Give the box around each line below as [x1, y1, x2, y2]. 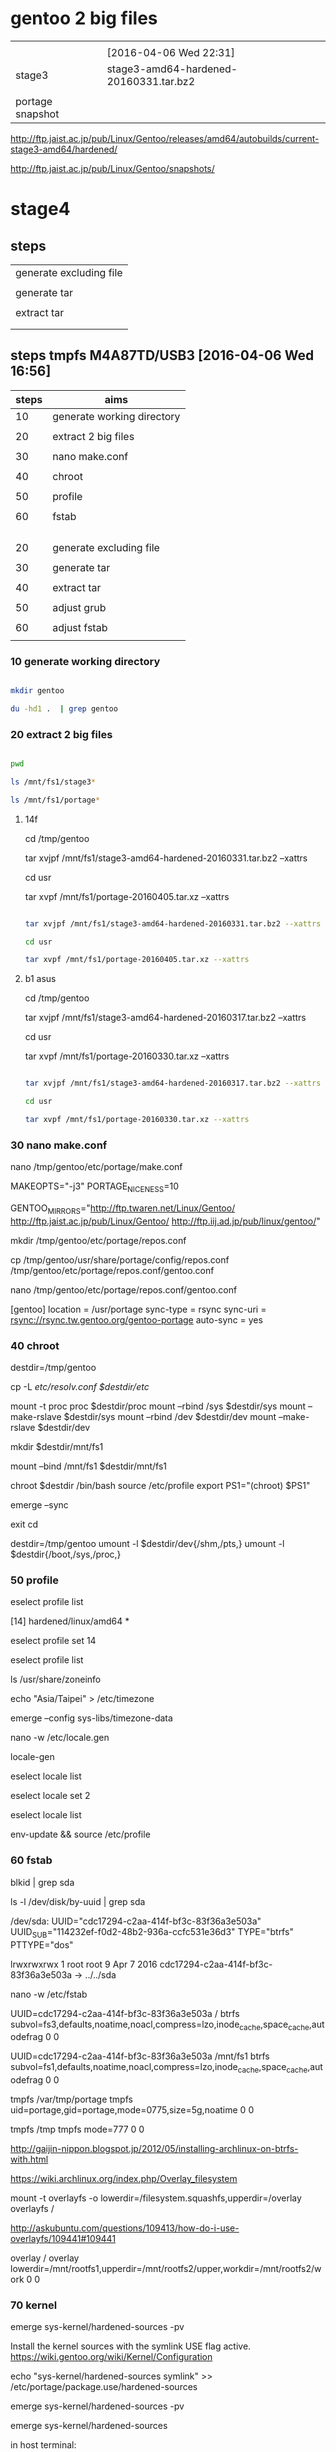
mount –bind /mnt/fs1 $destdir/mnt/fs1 [10, 1460, 168, 1472]
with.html [10, 2153, 49, 2166]
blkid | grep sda [10, 1876, 75, 1888]
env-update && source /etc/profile [10, 1828, 151, 1841]
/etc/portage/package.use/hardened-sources [10, 2381, 198, 2393]
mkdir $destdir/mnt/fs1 [10, 1441, 104, 1453]
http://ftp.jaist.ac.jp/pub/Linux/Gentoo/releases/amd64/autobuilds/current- [10, 132, 320, 144]
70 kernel [10, 2298, 58, 2312]
